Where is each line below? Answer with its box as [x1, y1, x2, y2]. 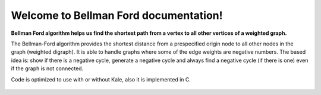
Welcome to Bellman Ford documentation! [11, 9, 223, 22]
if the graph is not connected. [11, 65, 84, 72]
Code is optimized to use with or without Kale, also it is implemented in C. [11, 76, 191, 83]
